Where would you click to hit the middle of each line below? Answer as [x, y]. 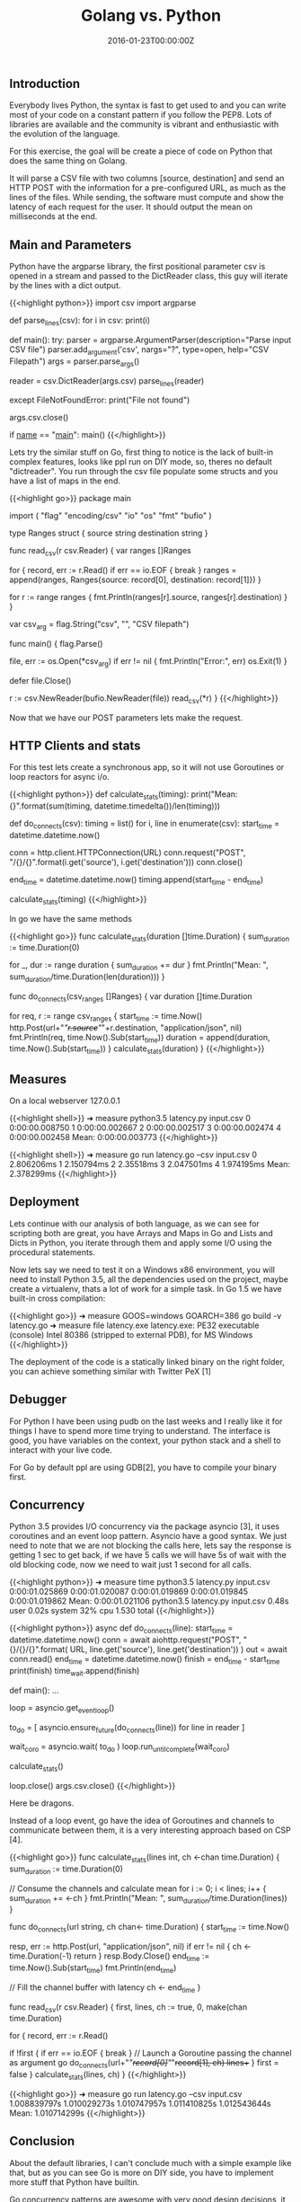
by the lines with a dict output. [65, 286]
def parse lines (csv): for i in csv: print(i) [80, 322]
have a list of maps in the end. [65, 481]
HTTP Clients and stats [75, 745]
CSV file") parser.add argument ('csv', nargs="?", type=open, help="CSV [139, 350]
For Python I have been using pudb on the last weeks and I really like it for [146, 1421]
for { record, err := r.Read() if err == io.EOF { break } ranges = [123, 570]
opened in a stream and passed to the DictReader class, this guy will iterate [149, 276]
